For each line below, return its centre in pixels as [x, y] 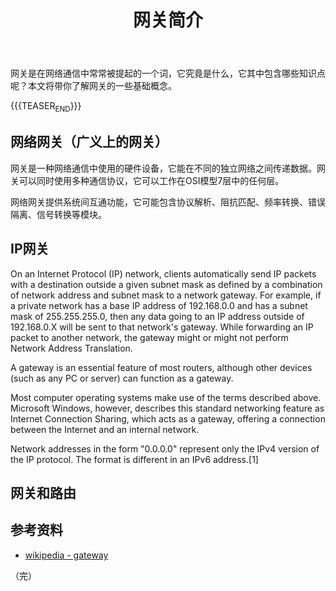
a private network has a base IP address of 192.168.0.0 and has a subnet [159, 305]
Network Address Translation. [71, 348]
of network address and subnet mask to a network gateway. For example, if [166, 295]
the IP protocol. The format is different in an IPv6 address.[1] [134, 459]
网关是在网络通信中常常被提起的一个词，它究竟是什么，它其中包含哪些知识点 [168, 73]
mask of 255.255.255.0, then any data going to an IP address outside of [157, 316]
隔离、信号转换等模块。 [58, 214]
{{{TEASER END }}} [46, 107]
